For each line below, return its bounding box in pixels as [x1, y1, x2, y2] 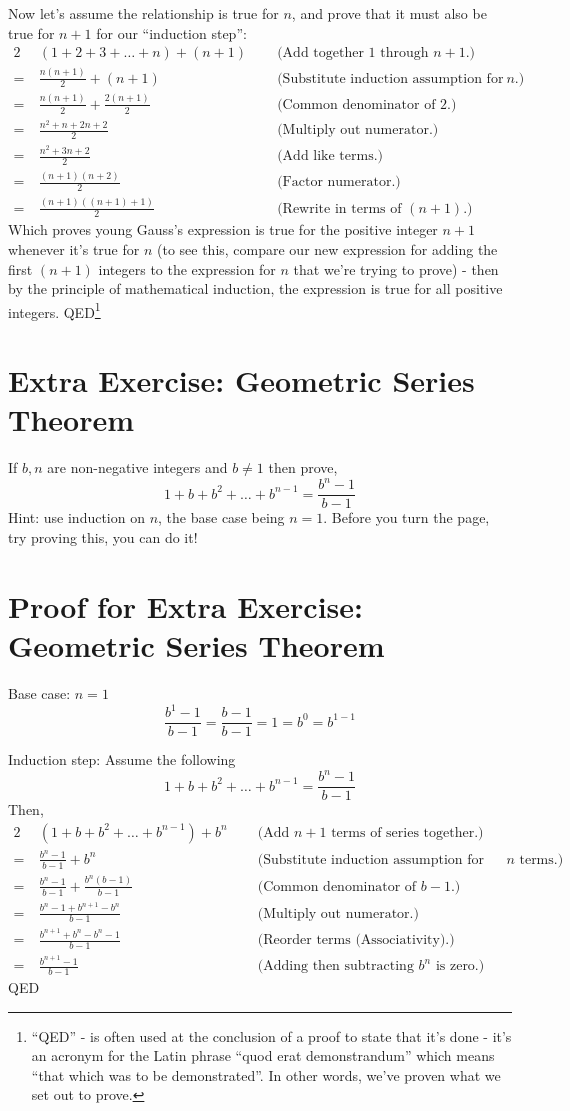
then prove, [268, 457, 338, 478]
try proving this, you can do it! [8, 527, 198, 548]
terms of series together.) [331, 825, 484, 840]
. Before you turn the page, [323, 507, 490, 528]
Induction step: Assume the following [8, 749, 236, 770]
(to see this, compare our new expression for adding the [156, 238, 498, 259]
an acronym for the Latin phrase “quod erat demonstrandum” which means [31, 1045, 495, 1066]
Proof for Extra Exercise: [8, 585, 364, 626]
